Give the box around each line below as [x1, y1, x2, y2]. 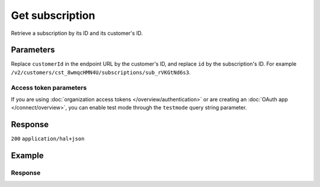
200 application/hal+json [11, 136, 85, 142]
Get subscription [11, 9, 95, 22]
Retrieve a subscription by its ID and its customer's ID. [11, 30, 143, 37]
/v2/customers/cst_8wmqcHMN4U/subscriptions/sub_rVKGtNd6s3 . [11, 69, 191, 76]
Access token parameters [11, 83, 87, 92]
